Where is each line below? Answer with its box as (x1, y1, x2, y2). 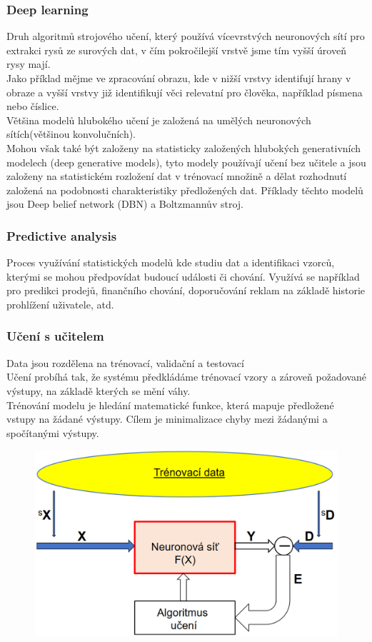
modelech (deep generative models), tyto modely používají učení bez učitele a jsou (6, 154, 366, 169)
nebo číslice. (6, 99, 59, 114)
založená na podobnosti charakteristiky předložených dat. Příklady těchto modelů (6, 182, 363, 197)
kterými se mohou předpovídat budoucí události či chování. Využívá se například (6, 269, 360, 284)
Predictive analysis (6, 226, 117, 244)
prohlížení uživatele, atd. (6, 296, 114, 311)
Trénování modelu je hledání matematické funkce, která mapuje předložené (6, 397, 334, 412)
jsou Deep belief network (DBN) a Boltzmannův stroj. (6, 196, 243, 211)
